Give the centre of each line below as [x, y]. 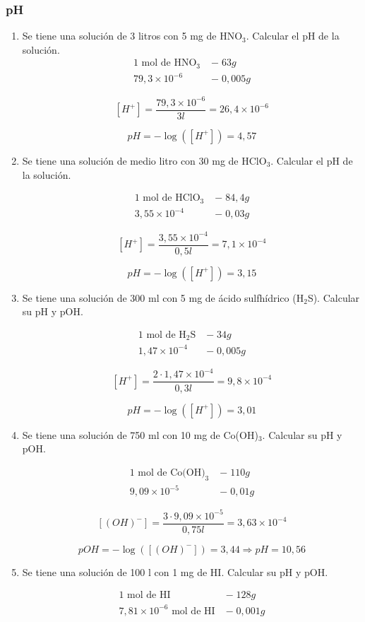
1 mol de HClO [167, 198]
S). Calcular [334, 297]
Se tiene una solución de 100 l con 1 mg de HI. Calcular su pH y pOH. [175, 571]
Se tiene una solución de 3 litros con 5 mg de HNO [132, 36]
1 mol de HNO [165, 63]
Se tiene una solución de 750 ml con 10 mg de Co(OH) [140, 434]
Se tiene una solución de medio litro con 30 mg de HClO [144, 160]
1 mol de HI [145, 595]
